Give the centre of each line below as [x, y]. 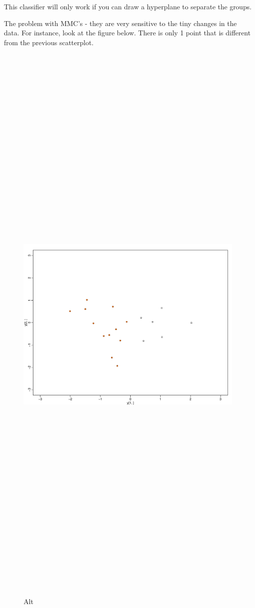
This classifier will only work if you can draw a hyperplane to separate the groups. [128, 6]
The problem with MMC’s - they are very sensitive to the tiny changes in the [120, 23]
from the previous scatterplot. [49, 42]
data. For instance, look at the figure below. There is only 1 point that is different [127, 33]
